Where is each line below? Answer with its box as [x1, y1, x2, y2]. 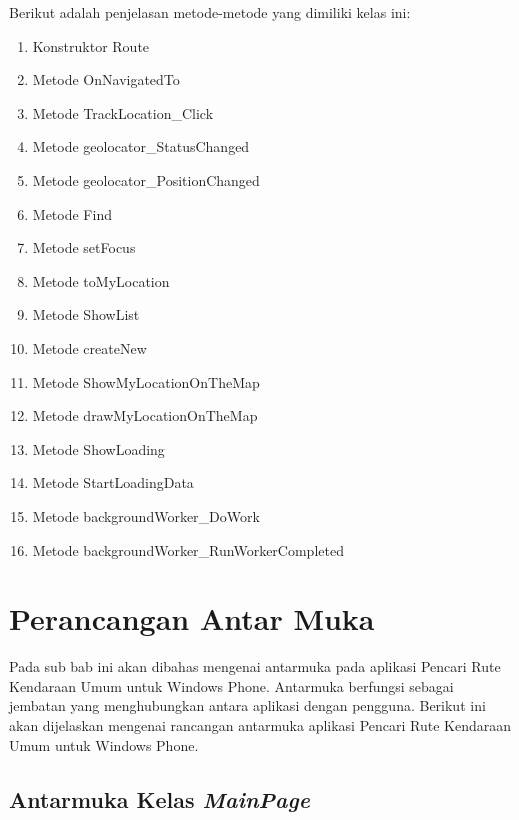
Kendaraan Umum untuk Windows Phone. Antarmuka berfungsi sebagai [9, 675, 454, 696]
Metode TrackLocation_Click [32, 102, 214, 123]
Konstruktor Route [32, 35, 150, 56]
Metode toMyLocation [32, 270, 170, 291]
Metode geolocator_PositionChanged [32, 169, 260, 190]
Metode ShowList [32, 304, 140, 325]
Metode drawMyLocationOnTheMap [32, 405, 258, 426]
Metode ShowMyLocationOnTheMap [32, 371, 260, 392]
